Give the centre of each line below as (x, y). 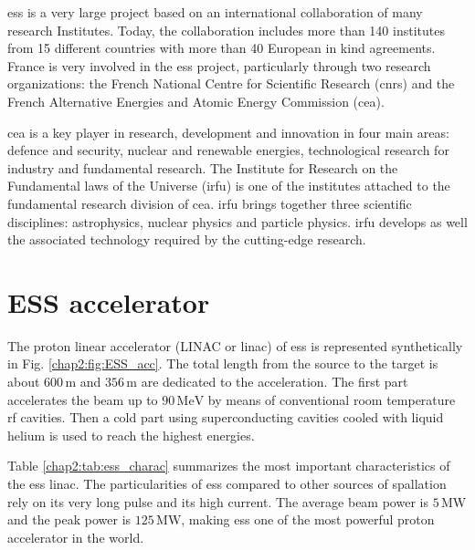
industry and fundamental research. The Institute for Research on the (203, 167)
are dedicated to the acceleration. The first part (274, 382)
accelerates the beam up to (83, 399)
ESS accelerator (109, 301)
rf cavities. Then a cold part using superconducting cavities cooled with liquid (226, 417)
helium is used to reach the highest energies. (131, 435)
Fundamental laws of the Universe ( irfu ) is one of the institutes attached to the (229, 186)
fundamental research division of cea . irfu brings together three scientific (210, 203)
